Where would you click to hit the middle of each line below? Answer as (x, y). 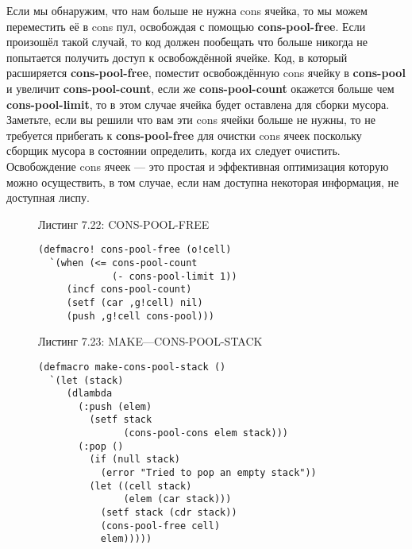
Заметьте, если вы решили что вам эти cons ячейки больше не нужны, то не (191, 120)
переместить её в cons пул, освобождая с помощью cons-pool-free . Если (186, 26)
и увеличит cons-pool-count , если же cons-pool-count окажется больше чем (200, 88)
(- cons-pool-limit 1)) (175, 276)
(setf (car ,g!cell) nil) (135, 302)
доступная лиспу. (48, 197)
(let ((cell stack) (141, 486)
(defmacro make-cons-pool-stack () (132, 367)
